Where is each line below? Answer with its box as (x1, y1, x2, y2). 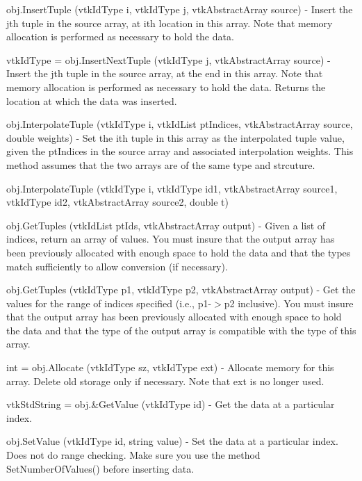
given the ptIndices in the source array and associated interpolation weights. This (6, 144, 354, 158)
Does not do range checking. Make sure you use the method (6, 448, 261, 462)
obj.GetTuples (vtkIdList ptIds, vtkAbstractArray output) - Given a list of (6, 218, 326, 232)
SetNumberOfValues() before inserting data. (6, 461, 195, 475)
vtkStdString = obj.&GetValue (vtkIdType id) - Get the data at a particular (6, 397, 335, 411)
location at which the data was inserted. (6, 93, 177, 108)
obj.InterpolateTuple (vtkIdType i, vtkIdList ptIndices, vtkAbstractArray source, (6, 117, 353, 131)
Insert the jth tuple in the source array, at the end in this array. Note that (6, 66, 323, 81)
